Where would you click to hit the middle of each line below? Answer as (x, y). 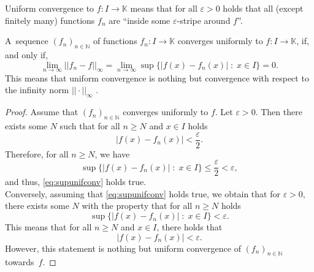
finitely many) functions (50, 20)
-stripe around (204, 20)
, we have (112, 153)
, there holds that (190, 227)
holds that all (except (263, 8)
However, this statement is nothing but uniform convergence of (123, 248)
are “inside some (140, 20)
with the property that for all (137, 206)
